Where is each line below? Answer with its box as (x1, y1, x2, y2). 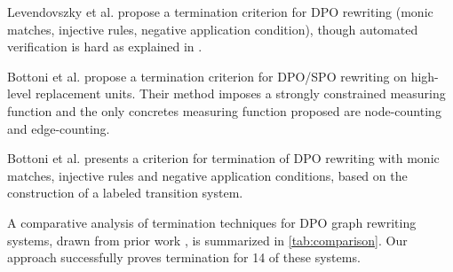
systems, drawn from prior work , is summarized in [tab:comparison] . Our (7, 230, 408, 249)
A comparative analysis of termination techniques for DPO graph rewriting (7, 213, 417, 231)
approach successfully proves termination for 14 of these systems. (7, 248, 361, 267)
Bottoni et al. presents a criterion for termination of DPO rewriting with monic (7, 149, 440, 167)
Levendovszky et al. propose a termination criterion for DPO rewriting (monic (7, 3, 433, 20)
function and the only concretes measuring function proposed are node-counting (7, 101, 441, 120)
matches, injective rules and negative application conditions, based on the (7, 166, 408, 184)
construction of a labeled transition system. (7, 183, 243, 202)
